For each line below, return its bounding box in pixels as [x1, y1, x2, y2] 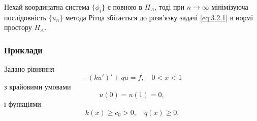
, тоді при [154, 2, 184, 12]
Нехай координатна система [4, 2, 89, 12]
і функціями [4, 99, 41, 109]
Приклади [4, 43, 43, 56]
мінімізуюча [211, 2, 248, 12]
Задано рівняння [4, 64, 54, 74]
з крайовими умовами [4, 81, 71, 92]
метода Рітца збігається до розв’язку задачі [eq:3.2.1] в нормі [65, 12, 253, 22]
